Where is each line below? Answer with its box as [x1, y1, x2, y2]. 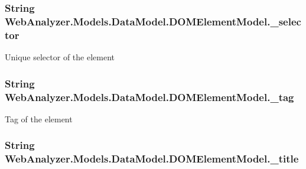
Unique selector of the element [5, 51, 115, 63]
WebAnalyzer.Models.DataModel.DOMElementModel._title [5, 151, 299, 166]
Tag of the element [5, 112, 73, 125]
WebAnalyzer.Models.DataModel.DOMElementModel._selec [5, 14, 301, 28]
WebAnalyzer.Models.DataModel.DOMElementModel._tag [5, 89, 294, 104]
